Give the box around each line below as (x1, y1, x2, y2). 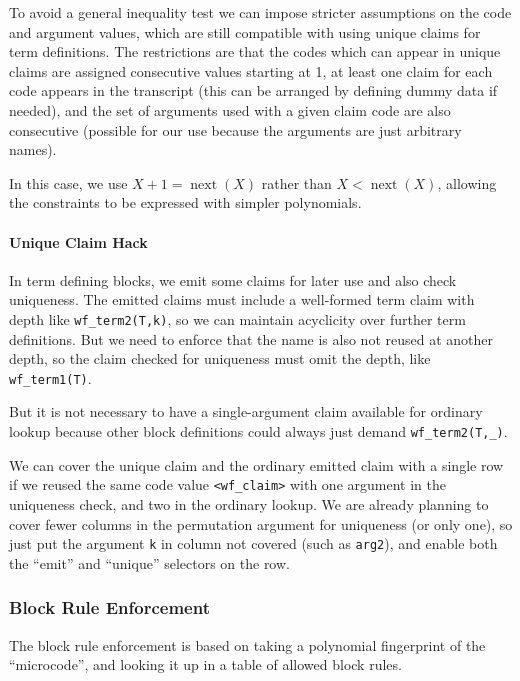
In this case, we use (9, 172, 128, 193)
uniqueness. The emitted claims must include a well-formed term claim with (9, 289, 475, 310)
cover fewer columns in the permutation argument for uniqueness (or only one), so (9, 513, 513, 534)
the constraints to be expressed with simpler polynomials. (9, 192, 362, 213)
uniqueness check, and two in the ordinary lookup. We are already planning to (9, 493, 489, 514)
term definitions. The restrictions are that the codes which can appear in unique (9, 41, 501, 62)
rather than (261, 172, 332, 193)
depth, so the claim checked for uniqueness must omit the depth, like (9, 348, 431, 369)
